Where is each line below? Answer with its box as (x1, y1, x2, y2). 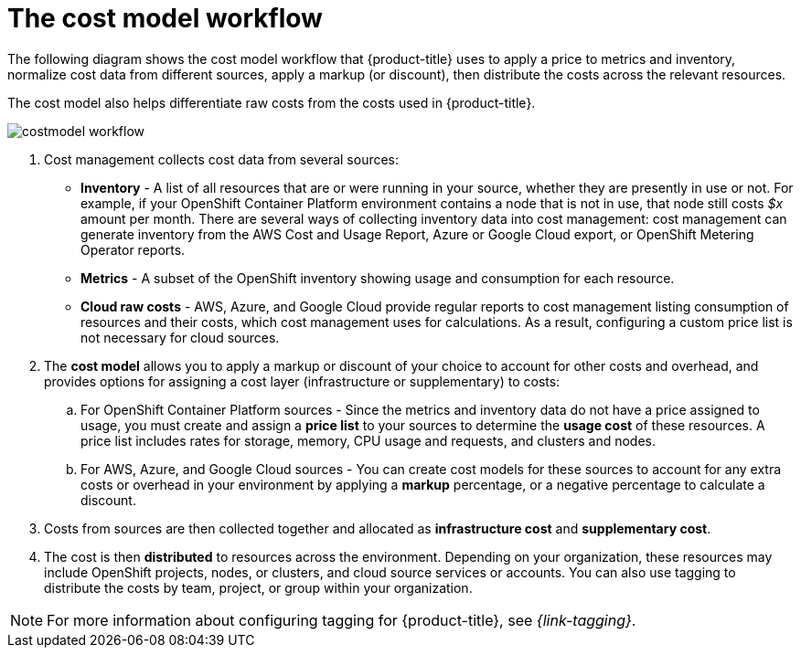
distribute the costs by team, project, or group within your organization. (44, 579, 473, 596)
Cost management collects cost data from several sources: (44, 151, 400, 167)
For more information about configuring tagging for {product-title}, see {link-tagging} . (47, 610, 636, 629)
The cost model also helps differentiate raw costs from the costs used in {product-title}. (7, 94, 536, 111)
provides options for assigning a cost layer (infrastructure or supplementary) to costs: (44, 373, 561, 389)
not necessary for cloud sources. (80, 329, 280, 345)
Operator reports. (80, 241, 186, 258)
